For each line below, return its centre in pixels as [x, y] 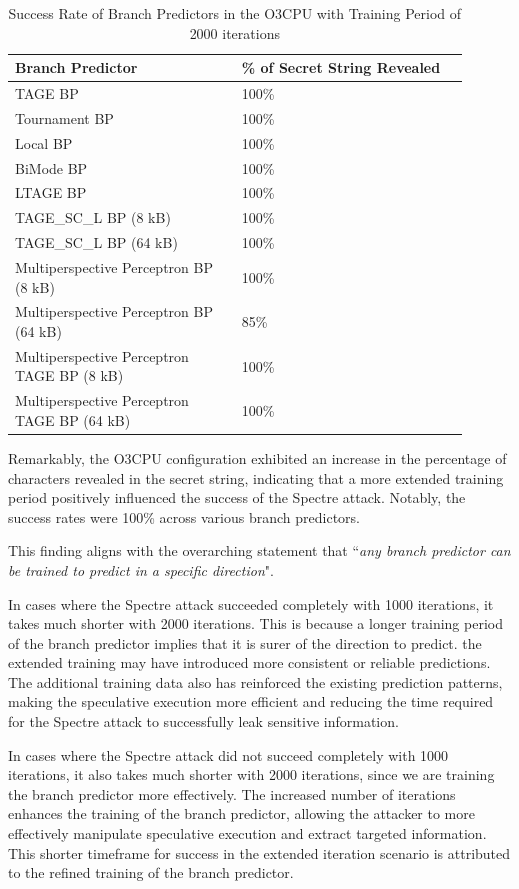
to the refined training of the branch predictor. [151, 872]
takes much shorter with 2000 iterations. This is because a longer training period [255, 623]
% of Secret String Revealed [341, 67]
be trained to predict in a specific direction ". [141, 569]
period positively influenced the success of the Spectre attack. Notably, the [237, 497]
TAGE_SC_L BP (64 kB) [96, 242]
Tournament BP [64, 117]
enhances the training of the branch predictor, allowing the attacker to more [241, 813]
